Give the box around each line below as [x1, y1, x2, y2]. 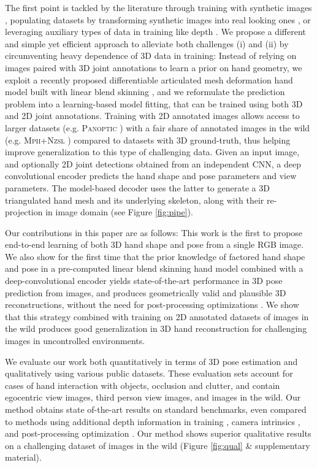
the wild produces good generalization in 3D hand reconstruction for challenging [5, 322, 307, 335]
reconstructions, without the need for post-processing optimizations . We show [5, 298, 299, 311]
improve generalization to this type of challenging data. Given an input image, [5, 145, 300, 158]
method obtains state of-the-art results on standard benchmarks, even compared [5, 403, 307, 415]
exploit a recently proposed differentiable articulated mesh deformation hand [5, 73, 293, 86]
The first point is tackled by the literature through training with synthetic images [5, 1, 312, 13]
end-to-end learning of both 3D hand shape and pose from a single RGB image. [5, 238, 304, 251]
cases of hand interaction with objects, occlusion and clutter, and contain [5, 378, 280, 391]
